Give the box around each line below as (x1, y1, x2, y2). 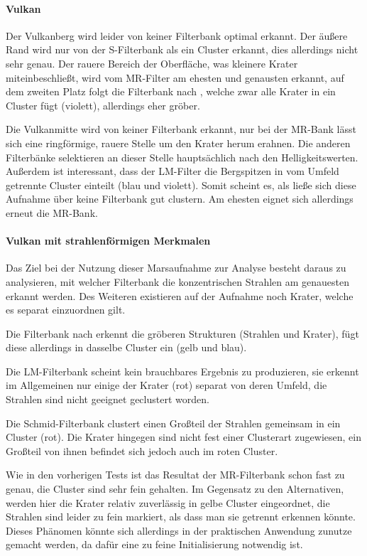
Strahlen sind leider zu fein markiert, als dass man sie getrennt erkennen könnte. (6, 509, 356, 524)
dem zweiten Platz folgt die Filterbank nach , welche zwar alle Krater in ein (6, 84, 336, 99)
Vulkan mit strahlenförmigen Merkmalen (6, 233, 211, 248)
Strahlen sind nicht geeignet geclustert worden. (6, 392, 209, 407)
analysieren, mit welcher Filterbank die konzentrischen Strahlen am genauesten (6, 274, 350, 289)
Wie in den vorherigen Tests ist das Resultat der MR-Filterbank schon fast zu (6, 467, 345, 482)
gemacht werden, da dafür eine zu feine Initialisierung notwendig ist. (6, 537, 303, 552)
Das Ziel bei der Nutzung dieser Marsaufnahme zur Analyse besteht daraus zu (6, 260, 346, 275)
